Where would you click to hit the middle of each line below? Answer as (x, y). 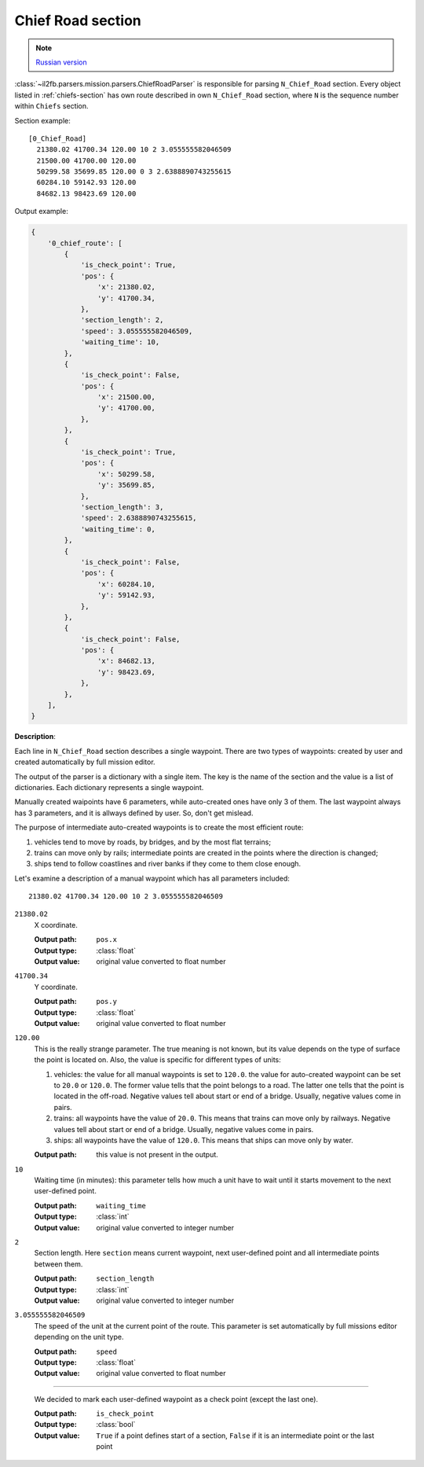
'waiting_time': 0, (118, 529)
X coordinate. (56, 925)
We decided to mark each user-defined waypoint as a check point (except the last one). (176, 1399)
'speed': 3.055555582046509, (137, 331)
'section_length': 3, (122, 507)
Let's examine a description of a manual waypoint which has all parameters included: (152, 878)
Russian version (62, 62)
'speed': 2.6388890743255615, (139, 518)
